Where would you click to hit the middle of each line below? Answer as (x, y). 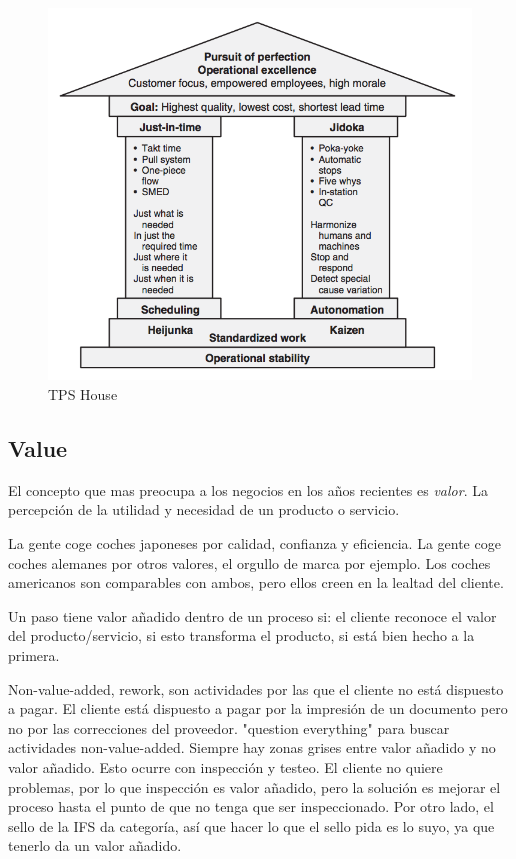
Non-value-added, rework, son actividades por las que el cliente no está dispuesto (256, 688)
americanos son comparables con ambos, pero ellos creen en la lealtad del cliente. (256, 582)
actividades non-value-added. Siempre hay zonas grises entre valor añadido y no (252, 747)
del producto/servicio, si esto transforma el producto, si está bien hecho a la (241, 635)
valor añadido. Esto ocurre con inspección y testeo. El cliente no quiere (225, 767)
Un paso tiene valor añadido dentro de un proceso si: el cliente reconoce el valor (252, 615)
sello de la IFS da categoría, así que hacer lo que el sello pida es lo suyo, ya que (251, 825)
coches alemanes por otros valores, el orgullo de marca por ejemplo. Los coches (249, 562)
